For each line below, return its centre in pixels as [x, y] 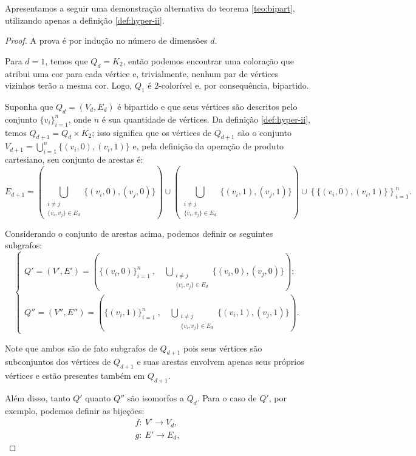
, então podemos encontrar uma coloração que [208, 60]
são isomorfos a [156, 397]
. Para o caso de [227, 397]
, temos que [66, 60]
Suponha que [29, 106]
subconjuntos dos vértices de [58, 362]
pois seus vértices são [223, 348]
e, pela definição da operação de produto [208, 146]
